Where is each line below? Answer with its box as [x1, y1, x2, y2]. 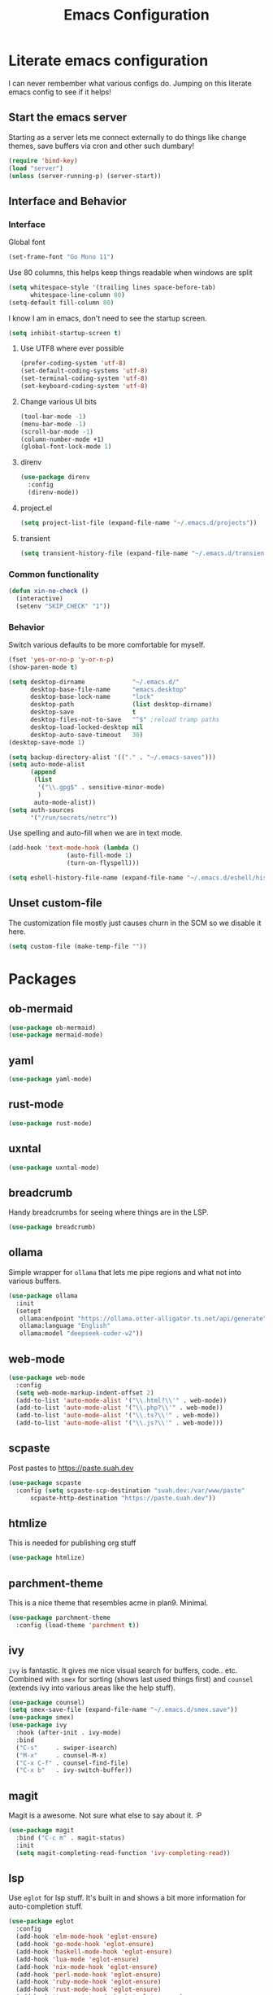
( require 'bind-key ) [8, 156, 79, 164]
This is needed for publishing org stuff [8, 1538, 136, 1548]
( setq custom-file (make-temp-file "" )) [8, 942, 148, 950]
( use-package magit [8, 1827, 75, 1835]
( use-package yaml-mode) [8, 1076, 93, 1084]
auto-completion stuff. [8, 1901, 84, 1911]
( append [29, 768, 57, 776]
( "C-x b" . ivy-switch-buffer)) [15, 1766, 132, 1775]
